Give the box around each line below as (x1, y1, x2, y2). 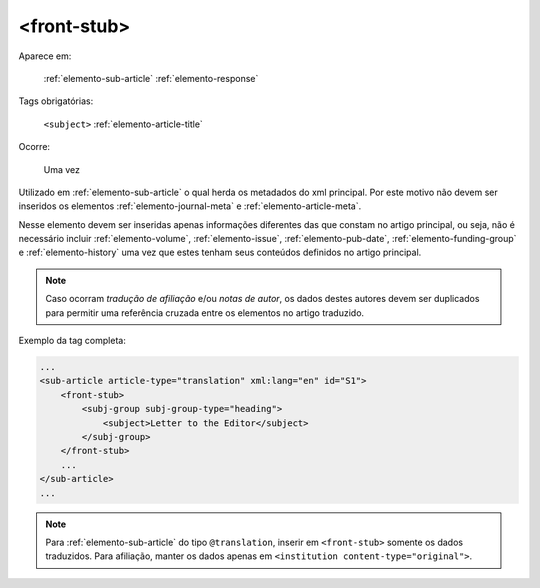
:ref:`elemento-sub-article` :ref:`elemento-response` (43, 72, 259, 84)
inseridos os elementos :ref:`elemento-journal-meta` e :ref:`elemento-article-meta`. (18, 200, 362, 212)
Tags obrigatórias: (18, 95, 94, 107)
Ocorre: (18, 141, 50, 153)
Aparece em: (18, 50, 72, 62)
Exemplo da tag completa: (18, 335, 127, 347)
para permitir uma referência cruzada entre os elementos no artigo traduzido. (45, 306, 365, 319)
